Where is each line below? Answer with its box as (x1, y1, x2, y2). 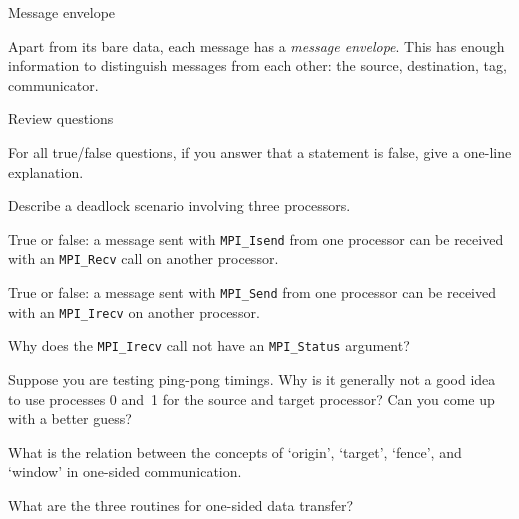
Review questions (8, 108, 114, 129)
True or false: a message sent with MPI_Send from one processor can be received (8, 282, 497, 303)
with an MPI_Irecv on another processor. (8, 301, 260, 322)
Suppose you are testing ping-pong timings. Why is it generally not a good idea (8, 369, 496, 390)
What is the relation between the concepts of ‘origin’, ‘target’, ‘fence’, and (8, 441, 462, 462)
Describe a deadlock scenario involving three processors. (8, 195, 351, 216)
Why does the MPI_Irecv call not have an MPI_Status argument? (8, 335, 410, 356)
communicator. (8, 74, 99, 95)
